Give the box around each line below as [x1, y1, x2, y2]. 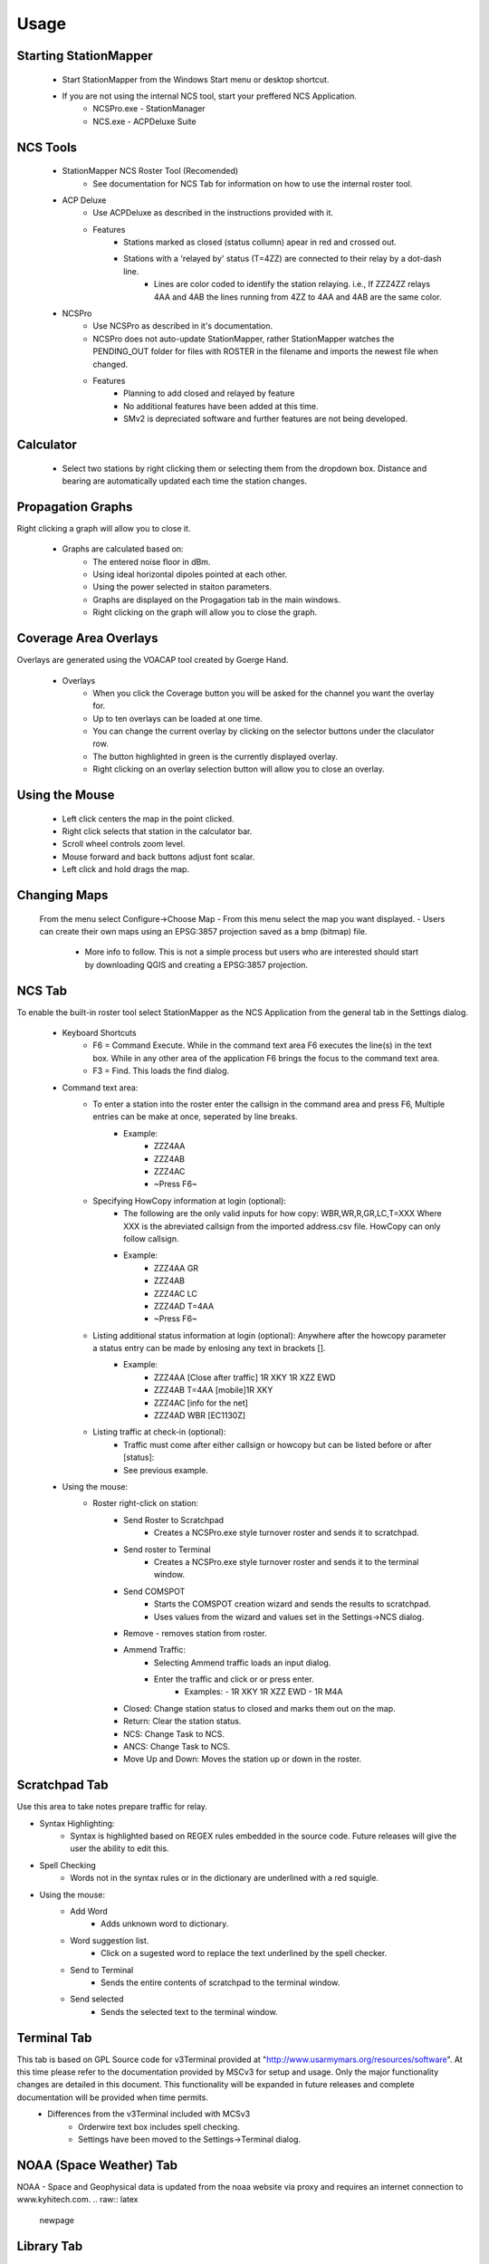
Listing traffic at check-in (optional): [92, 1426, 226, 1437]
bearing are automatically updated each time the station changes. [62, 475, 308, 486]
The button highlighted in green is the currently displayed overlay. [92, 751, 339, 762]
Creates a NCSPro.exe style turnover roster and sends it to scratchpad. [154, 1527, 420, 1539]
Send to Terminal [70, 1964, 134, 1975]
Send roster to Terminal [123, 1544, 212, 1555]
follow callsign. [123, 1233, 179, 1244]
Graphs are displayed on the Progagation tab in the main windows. [92, 594, 341, 605]
